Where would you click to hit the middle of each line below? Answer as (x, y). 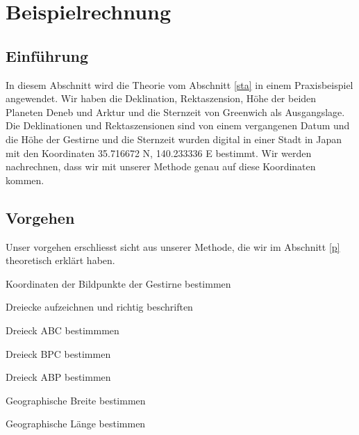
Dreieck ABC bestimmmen (62, 330)
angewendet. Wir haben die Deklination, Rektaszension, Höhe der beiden (161, 98)
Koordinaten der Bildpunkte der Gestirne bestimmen (118, 283)
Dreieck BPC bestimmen (58, 353)
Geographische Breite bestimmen (76, 400)
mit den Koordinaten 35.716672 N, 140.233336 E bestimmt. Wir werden (159, 153)
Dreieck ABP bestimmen (58, 377)
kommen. (25, 180)
